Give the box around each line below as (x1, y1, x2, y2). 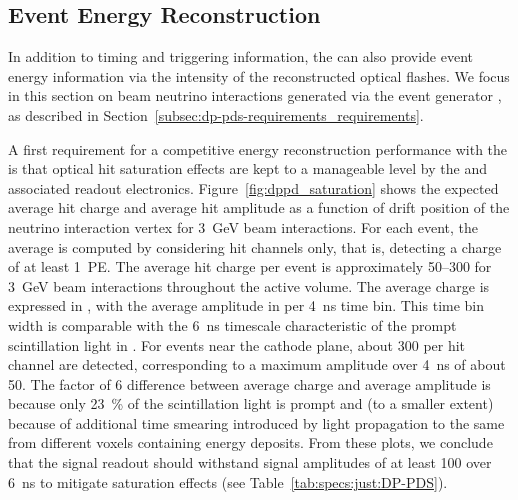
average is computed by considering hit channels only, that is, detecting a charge (8, 236, 502, 257)
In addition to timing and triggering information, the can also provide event (8, 46, 474, 67)
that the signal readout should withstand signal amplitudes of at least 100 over (8, 452, 492, 473)
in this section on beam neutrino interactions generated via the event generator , (8, 85, 502, 106)
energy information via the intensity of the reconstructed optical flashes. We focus (8, 65, 510, 86)
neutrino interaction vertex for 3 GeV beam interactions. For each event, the (8, 216, 478, 237)
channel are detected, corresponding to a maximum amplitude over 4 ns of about (8, 354, 506, 375)
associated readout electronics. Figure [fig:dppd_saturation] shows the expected (8, 177, 499, 198)
